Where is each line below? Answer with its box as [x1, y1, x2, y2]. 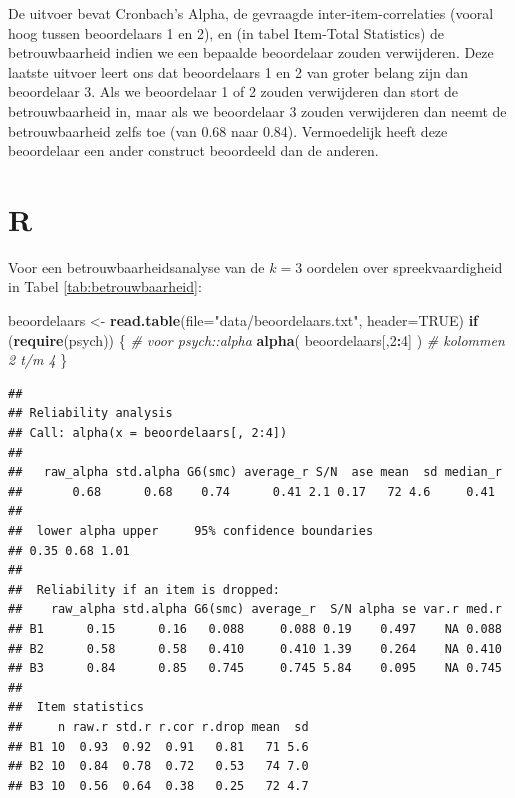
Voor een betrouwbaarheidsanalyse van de [8, 256, 265, 277]
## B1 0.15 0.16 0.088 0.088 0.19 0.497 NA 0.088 [8, 621, 502, 636]
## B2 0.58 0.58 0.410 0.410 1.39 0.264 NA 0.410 [8, 641, 502, 656]
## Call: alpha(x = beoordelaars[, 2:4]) [8, 426, 288, 441]
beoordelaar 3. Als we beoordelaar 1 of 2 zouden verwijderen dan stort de [8, 81, 458, 102]
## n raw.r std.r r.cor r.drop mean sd [8, 719, 309, 734]
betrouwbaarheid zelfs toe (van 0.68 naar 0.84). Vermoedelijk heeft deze [8, 120, 448, 141]
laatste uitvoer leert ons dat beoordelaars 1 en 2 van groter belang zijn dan [8, 61, 469, 82]
